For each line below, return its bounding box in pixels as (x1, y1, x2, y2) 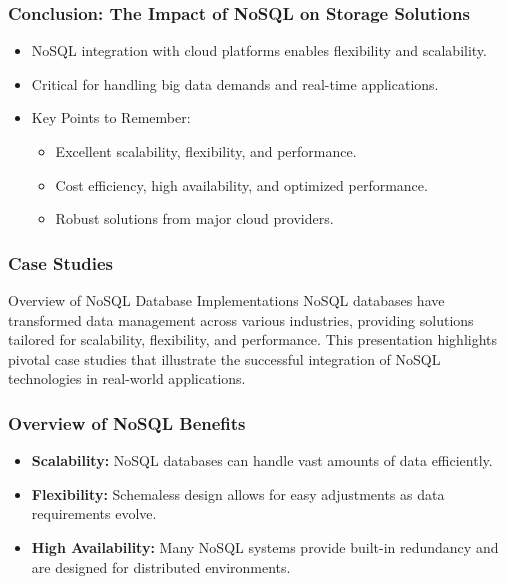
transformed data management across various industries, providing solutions (8, 309, 474, 330)
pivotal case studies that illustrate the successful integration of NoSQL (8, 348, 441, 369)
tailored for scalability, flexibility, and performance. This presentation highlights (8, 329, 498, 350)
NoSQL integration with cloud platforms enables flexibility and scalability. (31, 40, 487, 61)
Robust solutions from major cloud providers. (55, 208, 334, 229)
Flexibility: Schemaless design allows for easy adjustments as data (31, 483, 445, 504)
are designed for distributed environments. (31, 556, 291, 577)
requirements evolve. (31, 503, 157, 524)
